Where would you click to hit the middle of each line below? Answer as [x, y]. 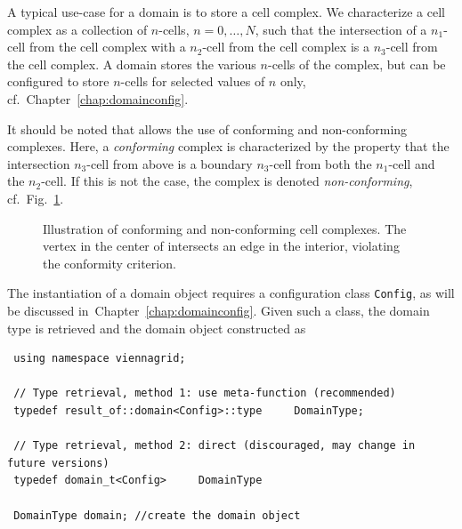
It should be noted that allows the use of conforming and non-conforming [207, 128]
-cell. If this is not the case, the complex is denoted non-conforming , [227, 181]
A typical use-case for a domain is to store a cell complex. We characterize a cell [226, 12]
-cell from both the [320, 163]
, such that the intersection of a [341, 29]
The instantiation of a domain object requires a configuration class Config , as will [231, 293]
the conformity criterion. [109, 263]
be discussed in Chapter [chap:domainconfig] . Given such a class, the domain [219, 310]
